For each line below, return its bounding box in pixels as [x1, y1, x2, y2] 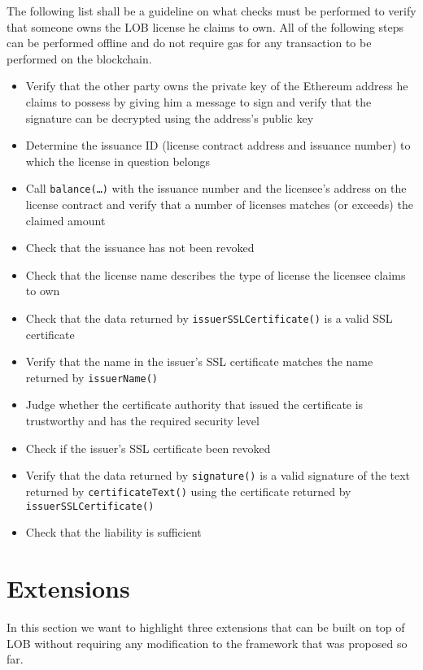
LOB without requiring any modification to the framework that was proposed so [7, 634, 408, 651]
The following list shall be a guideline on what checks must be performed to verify [7, 2, 416, 19]
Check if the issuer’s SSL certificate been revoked [25, 439, 271, 456]
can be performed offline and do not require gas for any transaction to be [7, 34, 372, 51]
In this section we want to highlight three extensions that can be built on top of [7, 618, 405, 635]
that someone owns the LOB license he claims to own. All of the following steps [7, 18, 404, 35]
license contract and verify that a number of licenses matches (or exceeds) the [25, 196, 413, 212]
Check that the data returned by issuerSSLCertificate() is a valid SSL [25, 309, 393, 326]
